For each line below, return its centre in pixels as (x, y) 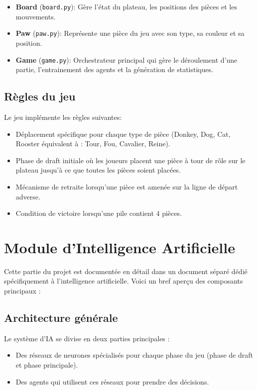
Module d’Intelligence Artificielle (120, 247)
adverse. (28, 196)
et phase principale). (47, 365)
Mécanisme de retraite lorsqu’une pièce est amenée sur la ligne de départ (127, 186)
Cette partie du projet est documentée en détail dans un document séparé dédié (126, 271)
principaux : (22, 291)
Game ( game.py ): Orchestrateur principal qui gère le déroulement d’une (127, 59)
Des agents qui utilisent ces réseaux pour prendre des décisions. (112, 381)
